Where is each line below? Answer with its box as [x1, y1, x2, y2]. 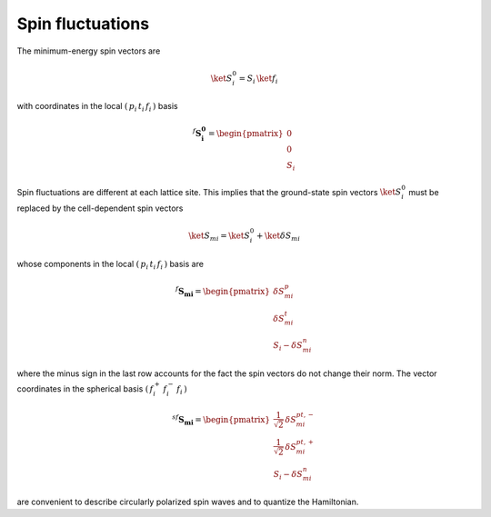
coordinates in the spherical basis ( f [16, 383, 154, 394]
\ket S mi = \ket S [188, 231, 250, 244]
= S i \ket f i [238, 73, 278, 85]
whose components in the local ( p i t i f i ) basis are [16, 258, 205, 272]
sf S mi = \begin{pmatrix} [171, 413, 271, 427]
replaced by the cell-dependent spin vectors [16, 203, 184, 214]
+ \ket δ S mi [256, 231, 300, 244]
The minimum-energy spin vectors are [16, 45, 161, 56]
